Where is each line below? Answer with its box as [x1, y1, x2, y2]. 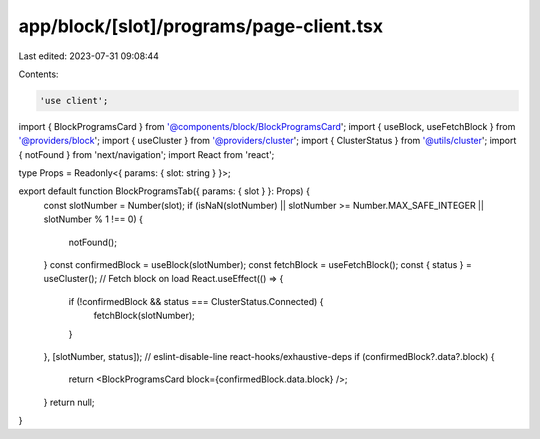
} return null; [43, 396, 95, 408]
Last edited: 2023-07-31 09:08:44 [18, 50, 160, 62]
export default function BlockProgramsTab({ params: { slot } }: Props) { [18, 185, 310, 197]
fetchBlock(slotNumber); [93, 310, 195, 322]
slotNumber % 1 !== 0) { [43, 213, 144, 225]
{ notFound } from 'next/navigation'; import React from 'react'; [18, 148, 275, 160]
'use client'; [39, 95, 109, 106]
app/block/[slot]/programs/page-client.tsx [18, 15, 384, 37]
